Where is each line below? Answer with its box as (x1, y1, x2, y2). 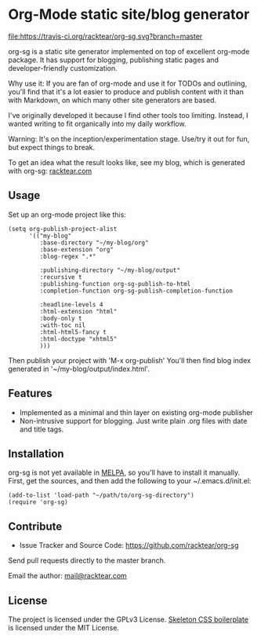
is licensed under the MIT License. (8, 623, 120, 632)
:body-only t (39, 314, 82, 322)
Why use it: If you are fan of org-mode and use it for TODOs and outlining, (8, 79, 248, 88)
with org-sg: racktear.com (8, 166, 92, 175)
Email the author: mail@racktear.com (8, 571, 127, 581)
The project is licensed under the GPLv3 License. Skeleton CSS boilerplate (8, 615, 249, 624)
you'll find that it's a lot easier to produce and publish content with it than (8, 86, 245, 96)
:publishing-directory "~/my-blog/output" (39, 266, 180, 274)
